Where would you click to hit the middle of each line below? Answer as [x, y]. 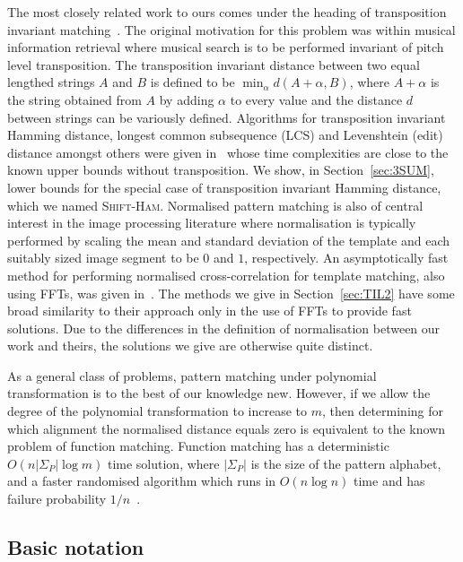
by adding [187, 99]
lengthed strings [51, 82]
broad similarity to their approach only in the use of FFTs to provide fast [210, 311]
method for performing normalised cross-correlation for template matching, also [226, 275]
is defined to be [192, 82]
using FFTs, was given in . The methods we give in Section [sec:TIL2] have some [231, 293]
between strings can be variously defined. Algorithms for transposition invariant [227, 117]
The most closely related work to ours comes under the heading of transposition [227, 12]
